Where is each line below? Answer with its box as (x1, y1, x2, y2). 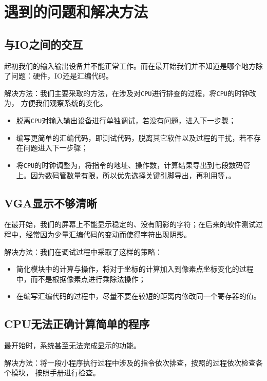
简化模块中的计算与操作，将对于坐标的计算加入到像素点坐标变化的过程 (16, 263, 254, 274)
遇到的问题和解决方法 (4, 1, 148, 22)
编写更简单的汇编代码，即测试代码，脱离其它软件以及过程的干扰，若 (16, 132, 246, 143)
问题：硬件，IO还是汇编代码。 (11, 70, 113, 81)
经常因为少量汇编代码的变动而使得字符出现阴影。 (25, 228, 191, 239)
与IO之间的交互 (4, 36, 83, 52)
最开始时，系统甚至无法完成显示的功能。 (4, 340, 141, 351)
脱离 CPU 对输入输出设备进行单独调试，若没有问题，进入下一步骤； (16, 115, 236, 126)
